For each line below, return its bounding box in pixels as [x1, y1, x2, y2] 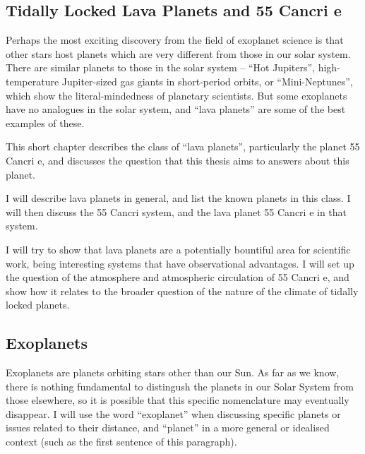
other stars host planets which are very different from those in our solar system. [6, 46, 351, 61]
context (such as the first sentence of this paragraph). [6, 434, 237, 449]
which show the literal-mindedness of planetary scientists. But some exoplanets [6, 88, 347, 102]
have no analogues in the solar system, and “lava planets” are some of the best [6, 102, 346, 117]
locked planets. [6, 297, 70, 312]
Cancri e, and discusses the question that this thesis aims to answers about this [6, 153, 349, 167]
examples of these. [6, 115, 85, 130]
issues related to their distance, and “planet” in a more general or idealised [6, 420, 330, 435]
